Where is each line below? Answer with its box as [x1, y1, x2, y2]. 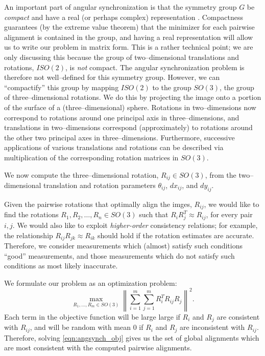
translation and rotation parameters [43, 179, 156, 190]
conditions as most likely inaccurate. [4, 260, 118, 271]
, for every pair [206, 209, 253, 220]
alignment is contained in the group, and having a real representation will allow [4, 31, 253, 42]
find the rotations [4, 209, 59, 220]
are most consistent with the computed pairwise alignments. [4, 342, 192, 353]
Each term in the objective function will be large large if [4, 311, 180, 322]
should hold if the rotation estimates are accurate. [98, 229, 254, 240]
